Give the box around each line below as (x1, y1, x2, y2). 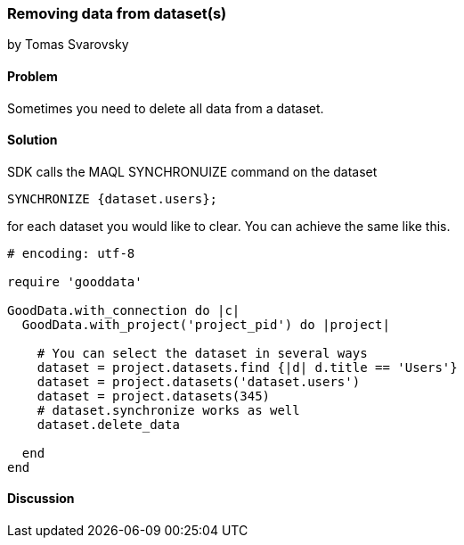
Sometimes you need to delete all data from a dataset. (7, 100, 324, 116)
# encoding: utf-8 (7, 245, 135, 260)
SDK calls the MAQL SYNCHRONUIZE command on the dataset (7, 163, 378, 179)
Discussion (7, 491, 75, 507)
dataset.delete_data (37, 417, 180, 432)
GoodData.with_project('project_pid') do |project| (21, 317, 390, 332)
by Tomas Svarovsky (7, 37, 129, 53)
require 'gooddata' (7, 274, 142, 289)
